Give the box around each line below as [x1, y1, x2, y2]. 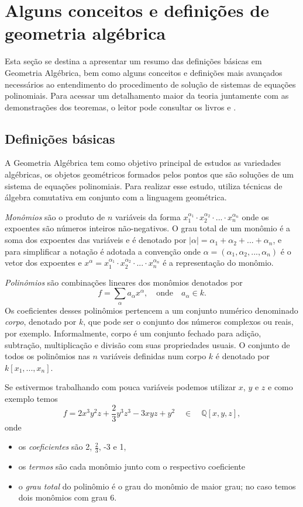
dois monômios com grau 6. [18, 491, 117, 503]
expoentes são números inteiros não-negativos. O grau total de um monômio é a [5, 222, 291, 234]
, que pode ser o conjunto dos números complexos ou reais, [83, 315, 294, 328]
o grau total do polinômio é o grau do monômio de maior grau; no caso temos [18, 480, 296, 492]
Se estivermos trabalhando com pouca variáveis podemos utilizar [5, 381, 236, 393]
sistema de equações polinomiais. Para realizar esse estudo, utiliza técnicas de [5, 179, 283, 192]
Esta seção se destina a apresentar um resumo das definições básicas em [5, 55, 262, 67]
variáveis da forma [115, 210, 181, 223]
